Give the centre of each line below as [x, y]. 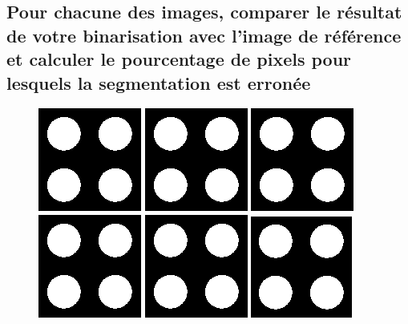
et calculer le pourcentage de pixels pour [179, 59]
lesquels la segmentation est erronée [159, 82]
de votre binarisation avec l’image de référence [204, 35]
